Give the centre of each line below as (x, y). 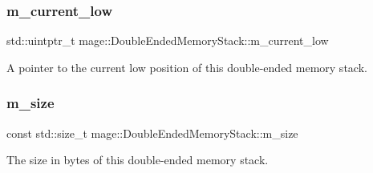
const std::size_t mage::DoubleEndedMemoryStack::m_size (152, 133)
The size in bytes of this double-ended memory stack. (138, 160)
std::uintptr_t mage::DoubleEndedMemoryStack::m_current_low (168, 40)
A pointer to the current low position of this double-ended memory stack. (187, 67)
